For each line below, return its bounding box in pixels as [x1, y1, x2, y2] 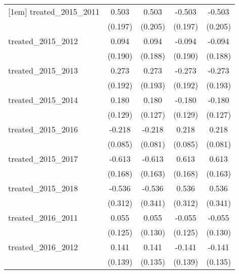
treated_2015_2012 [8, 35, 78, 47]
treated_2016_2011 [8, 212, 78, 223]
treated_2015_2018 [8, 182, 78, 194]
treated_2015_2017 [8, 153, 78, 164]
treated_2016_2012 [8, 241, 78, 253]
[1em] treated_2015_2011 [8, 6, 100, 17]
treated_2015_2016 [8, 123, 78, 135]
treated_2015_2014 [8, 94, 78, 106]
